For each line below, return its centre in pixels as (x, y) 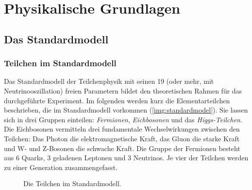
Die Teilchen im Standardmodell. (72, 183)
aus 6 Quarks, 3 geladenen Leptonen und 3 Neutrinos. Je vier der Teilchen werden (126, 158)
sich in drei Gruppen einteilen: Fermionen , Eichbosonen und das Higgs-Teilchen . (123, 119)
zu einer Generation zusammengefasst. (61, 167)
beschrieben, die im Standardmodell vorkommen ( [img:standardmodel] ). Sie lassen (126, 110)
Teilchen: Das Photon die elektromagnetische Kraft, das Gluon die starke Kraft (122, 138)
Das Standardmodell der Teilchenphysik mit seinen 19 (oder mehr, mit (109, 81)
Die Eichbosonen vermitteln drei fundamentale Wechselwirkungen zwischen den (122, 129)
